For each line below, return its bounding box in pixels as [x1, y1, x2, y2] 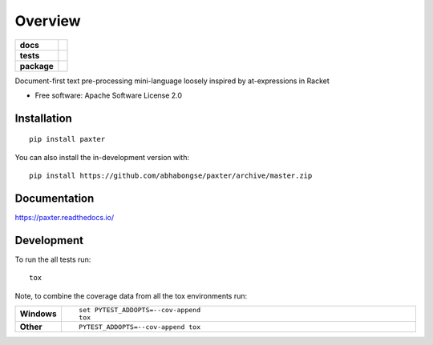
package [19, 60, 54, 71]
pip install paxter [29, 134, 106, 144]
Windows [19, 308, 57, 319]
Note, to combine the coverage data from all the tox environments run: [14, 291, 248, 300]
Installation [14, 111, 72, 125]
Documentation [14, 191, 95, 205]
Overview [14, 12, 81, 30]
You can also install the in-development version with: [14, 152, 190, 162]
